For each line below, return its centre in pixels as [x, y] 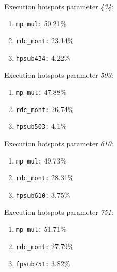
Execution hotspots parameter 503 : [59, 75]
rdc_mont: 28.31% [45, 178]
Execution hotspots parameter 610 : [59, 143]
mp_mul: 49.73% [41, 160]
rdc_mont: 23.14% [45, 40]
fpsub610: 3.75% [43, 195]
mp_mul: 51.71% [41, 229]
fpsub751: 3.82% [43, 263]
